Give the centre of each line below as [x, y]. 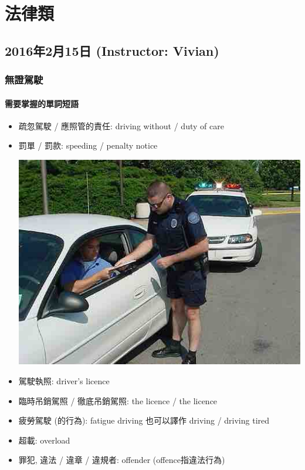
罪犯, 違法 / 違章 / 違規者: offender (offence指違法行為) [122, 460]
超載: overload [44, 440]
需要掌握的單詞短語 [42, 103]
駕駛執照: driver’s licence [64, 380]
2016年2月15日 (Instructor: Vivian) [112, 50]
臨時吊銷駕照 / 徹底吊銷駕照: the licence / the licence [118, 400]
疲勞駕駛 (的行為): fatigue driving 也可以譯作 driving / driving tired [144, 420]
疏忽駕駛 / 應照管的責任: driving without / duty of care [121, 125]
